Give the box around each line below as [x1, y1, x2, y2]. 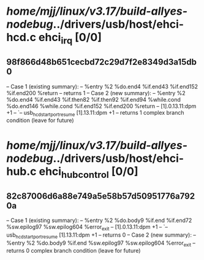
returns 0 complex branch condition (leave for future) [6, 247, 141, 254]
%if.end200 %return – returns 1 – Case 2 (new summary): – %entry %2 [6, 89, 186, 96]
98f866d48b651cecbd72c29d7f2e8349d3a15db [6, 57, 197, 67]
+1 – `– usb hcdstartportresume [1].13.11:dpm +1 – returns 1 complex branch [6, 109, 184, 118]
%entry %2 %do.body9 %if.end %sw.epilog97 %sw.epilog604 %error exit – [6, 239, 196, 248]
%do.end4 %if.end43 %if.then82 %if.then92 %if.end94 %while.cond [6, 96, 181, 103]
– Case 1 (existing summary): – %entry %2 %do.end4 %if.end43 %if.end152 [6, 83, 198, 90]
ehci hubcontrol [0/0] [39, 164, 138, 180]
